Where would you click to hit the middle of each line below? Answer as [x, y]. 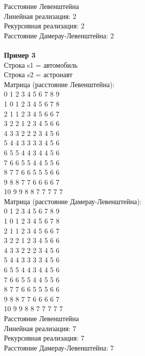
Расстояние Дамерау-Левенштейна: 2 [59, 35]
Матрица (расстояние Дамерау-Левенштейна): [73, 201]
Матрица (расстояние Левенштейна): [59, 84]
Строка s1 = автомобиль [41, 64]
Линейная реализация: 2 [40, 16]
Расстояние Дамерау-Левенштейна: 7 [59, 347]
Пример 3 [20, 55]
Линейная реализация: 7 [40, 328]
